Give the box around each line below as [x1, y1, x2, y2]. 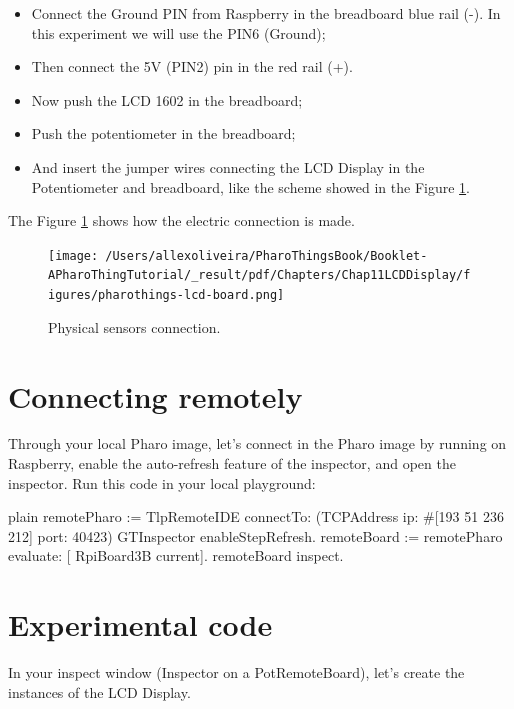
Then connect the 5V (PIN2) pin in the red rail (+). [31, 56, 353, 77]
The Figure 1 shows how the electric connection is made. [8, 210, 355, 231]
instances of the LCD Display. [8, 681, 191, 702]
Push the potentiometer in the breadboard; [31, 123, 296, 144]
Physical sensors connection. [48, 316, 221, 337]
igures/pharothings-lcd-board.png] [48, 288, 285, 303]
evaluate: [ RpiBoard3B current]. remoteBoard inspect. [8, 545, 344, 566]
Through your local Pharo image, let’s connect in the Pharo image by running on [8, 433, 507, 454]
